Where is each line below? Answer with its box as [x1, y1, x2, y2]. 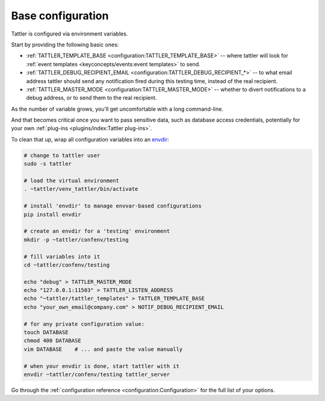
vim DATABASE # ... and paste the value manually [23, 346, 183, 352]
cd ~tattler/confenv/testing [23, 261, 110, 268]
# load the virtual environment [23, 178, 120, 184]
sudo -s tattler [23, 160, 72, 167]
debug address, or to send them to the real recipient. [26, 94, 157, 102]
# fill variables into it [23, 253, 101, 260]
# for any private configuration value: [23, 320, 144, 328]
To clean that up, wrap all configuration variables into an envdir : [11, 135, 169, 143]
